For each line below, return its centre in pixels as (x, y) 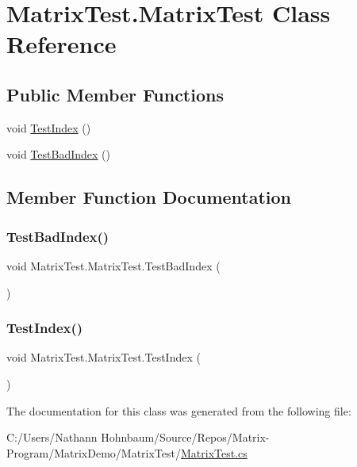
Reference (61, 44)
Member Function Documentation (149, 197)
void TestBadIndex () (58, 154)
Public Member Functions (115, 94)
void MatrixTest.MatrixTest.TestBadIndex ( (113, 265)
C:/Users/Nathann (52, 437)
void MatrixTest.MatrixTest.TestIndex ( (104, 357)
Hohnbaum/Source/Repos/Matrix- (185, 437)
